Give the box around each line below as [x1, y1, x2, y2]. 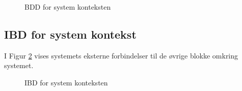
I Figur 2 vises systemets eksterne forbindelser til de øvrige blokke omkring [4, 50, 238, 60]
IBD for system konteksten [24, 77, 108, 87]
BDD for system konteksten [24, 2, 111, 12]
